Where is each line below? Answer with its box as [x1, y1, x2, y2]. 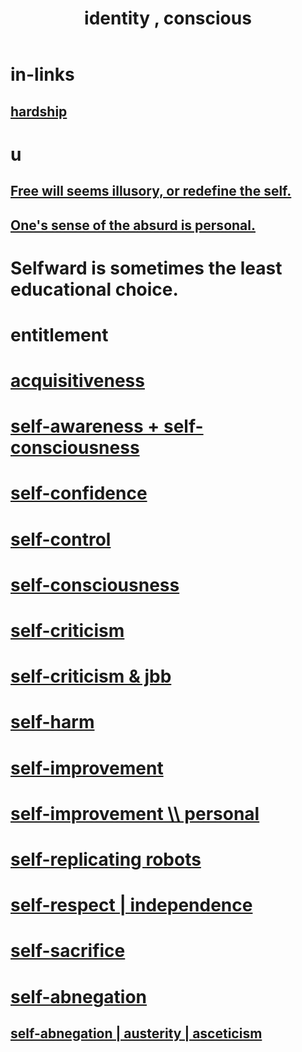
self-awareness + [10, 415, 160, 438]
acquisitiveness [10, 370, 145, 392]
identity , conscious [84, 7, 252, 30]
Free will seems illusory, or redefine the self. [10, 183, 292, 200]
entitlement [10, 323, 109, 346]
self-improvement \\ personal [10, 802, 260, 825]
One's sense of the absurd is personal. [10, 217, 256, 234]
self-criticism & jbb [10, 665, 172, 688]
